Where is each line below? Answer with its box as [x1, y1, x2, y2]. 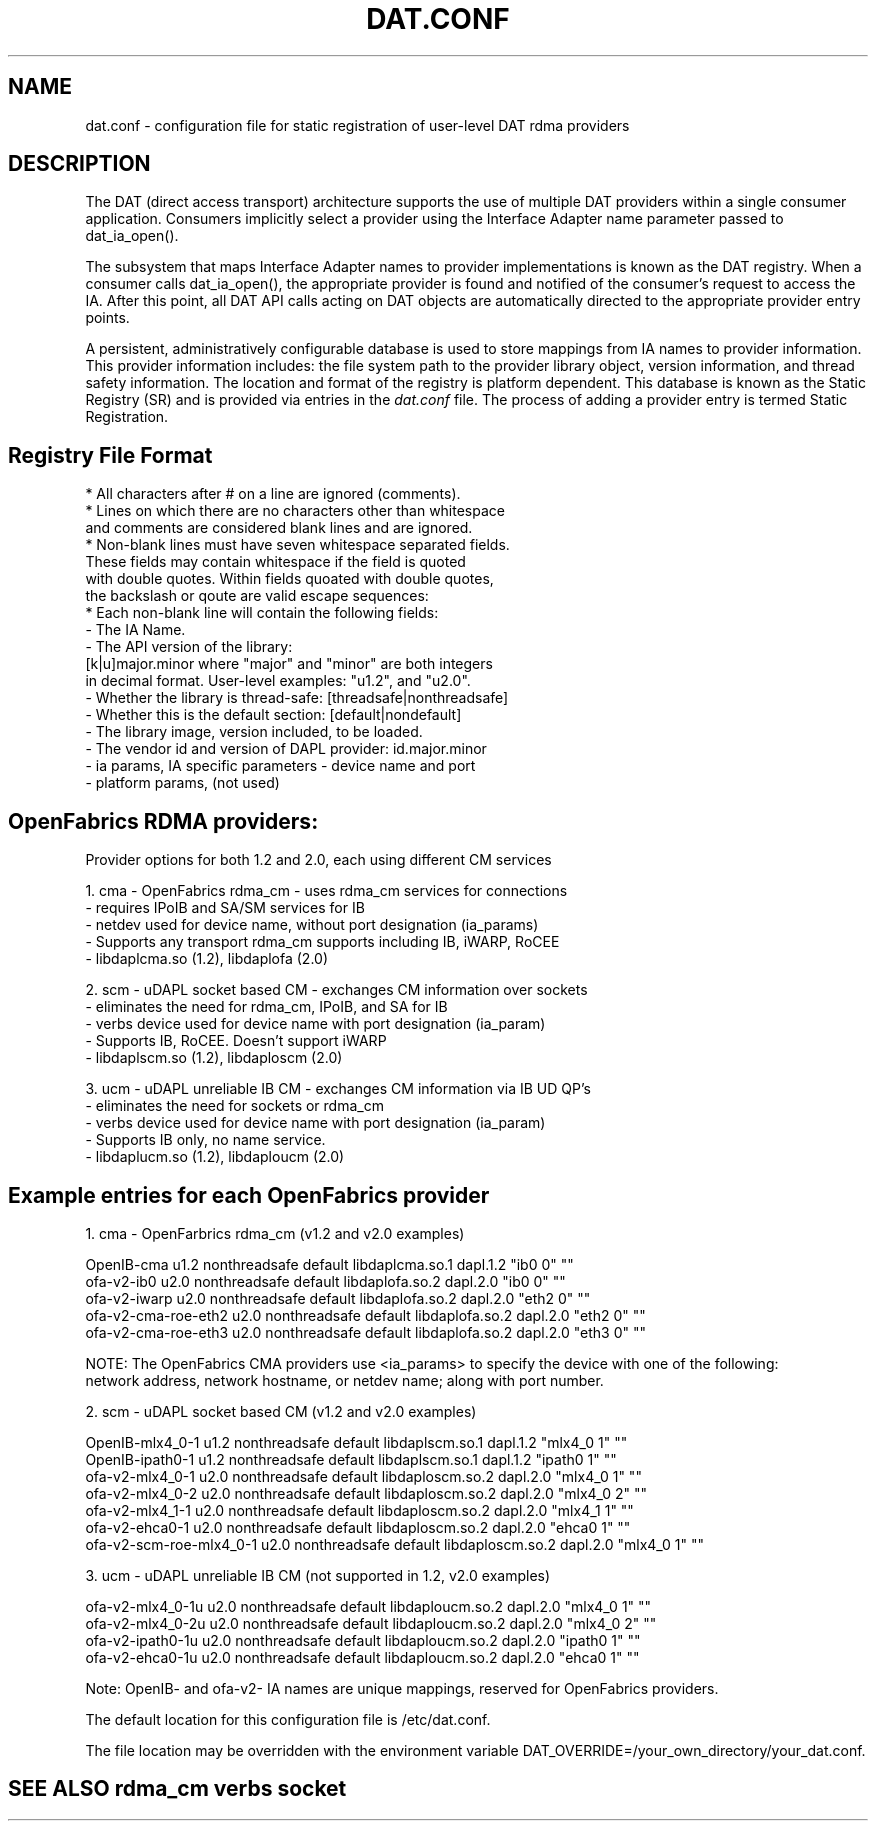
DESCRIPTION [8, 151, 151, 177]
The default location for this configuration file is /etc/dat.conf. [85, 1710, 491, 1728]
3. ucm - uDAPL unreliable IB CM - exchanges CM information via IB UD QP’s [85, 1080, 591, 1098]
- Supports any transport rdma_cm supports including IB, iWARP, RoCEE [85, 933, 560, 951]
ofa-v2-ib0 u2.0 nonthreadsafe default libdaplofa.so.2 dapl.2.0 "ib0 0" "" [85, 1272, 566, 1290]
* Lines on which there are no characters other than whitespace [85, 502, 505, 520]
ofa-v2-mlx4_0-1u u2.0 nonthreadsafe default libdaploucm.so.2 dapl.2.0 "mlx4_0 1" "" [85, 1597, 652, 1615]
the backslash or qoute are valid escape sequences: [85, 587, 429, 605]
